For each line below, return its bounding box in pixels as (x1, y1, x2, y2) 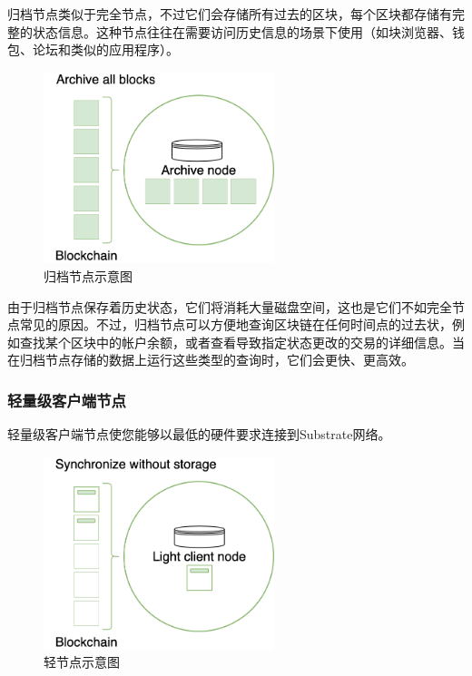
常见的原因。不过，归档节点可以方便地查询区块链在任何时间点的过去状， (19, 315, 452, 334)
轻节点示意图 (44, 652, 120, 671)
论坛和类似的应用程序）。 (32, 40, 179, 59)
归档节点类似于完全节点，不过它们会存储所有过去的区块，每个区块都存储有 (7, 5, 452, 23)
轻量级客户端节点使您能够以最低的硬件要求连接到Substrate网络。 (7, 425, 391, 444)
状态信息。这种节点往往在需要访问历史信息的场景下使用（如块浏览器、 (32, 22, 452, 41)
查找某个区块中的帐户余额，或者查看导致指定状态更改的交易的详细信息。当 (19, 332, 465, 351)
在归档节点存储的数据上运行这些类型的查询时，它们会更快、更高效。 (7, 350, 414, 369)
